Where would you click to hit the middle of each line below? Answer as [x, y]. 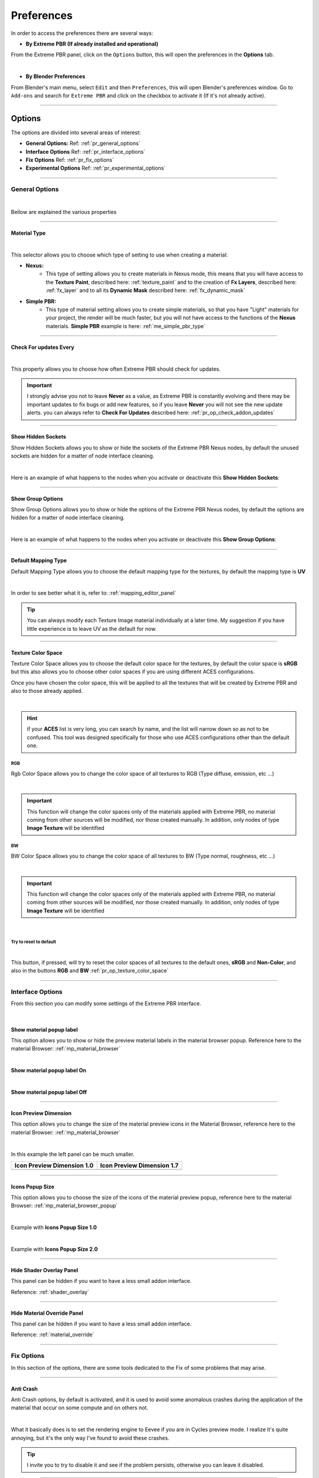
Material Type [28, 233]
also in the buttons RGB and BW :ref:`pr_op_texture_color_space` [90, 971]
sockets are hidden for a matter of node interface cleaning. [83, 456]
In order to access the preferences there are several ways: [82, 33]
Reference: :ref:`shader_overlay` [50, 1292]
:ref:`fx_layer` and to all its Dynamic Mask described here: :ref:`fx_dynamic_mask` [145, 290]
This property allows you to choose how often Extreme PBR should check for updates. [116, 369]
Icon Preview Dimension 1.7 [139, 1165]
